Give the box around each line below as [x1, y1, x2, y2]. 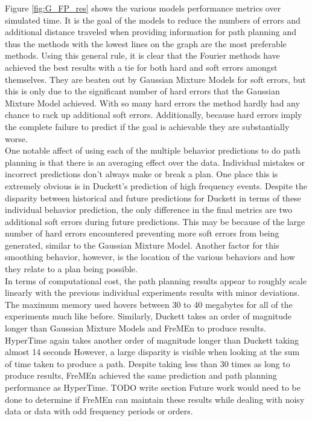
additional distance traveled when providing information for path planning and [5, 25, 296, 38]
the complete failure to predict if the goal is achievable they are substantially [5, 120, 290, 132]
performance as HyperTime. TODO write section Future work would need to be [5, 381, 301, 393]
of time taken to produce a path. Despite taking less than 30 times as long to [5, 357, 290, 370]
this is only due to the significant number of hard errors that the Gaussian [5, 85, 280, 97]
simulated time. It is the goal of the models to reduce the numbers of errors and [5, 13, 301, 26]
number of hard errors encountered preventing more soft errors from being [5, 227, 279, 240]
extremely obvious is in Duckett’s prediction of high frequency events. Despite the [5, 179, 307, 192]
